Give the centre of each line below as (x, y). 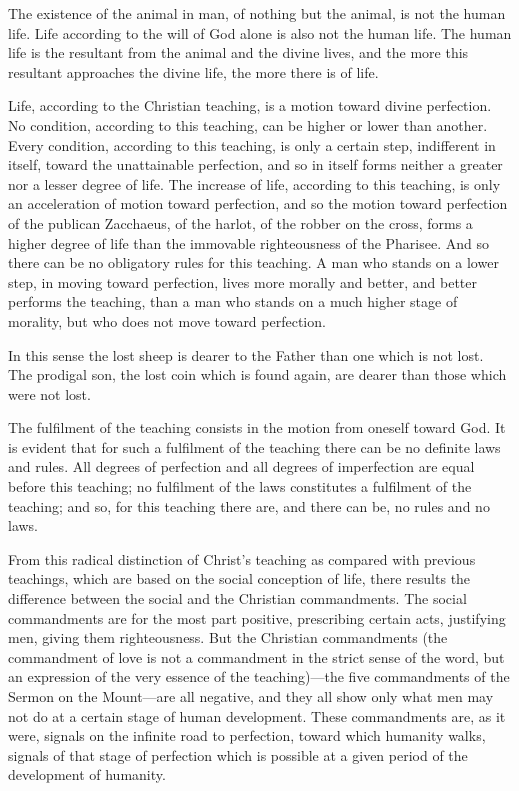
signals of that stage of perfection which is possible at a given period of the (238, 754)
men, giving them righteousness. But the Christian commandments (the (228, 637)
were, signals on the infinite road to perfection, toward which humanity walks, (247, 735)
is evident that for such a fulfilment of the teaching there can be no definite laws (254, 446)
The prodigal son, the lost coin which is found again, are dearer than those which (257, 374)
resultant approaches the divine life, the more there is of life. (193, 71)
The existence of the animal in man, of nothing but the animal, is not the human (257, 13)
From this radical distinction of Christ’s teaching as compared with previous (242, 558)
